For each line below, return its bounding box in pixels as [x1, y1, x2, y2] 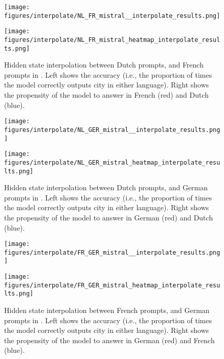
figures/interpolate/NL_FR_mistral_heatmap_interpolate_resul [4, 36, 220, 43]
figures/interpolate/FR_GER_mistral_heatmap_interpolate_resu [4, 281, 220, 289]
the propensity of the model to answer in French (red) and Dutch [4, 89, 209, 100]
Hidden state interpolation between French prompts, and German [4, 305, 210, 316]
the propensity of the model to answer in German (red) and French [4, 334, 215, 345]
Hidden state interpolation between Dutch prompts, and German [4, 182, 208, 193]
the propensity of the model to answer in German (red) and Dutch [4, 212, 213, 222]
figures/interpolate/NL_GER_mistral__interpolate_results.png [4, 126, 220, 133]
